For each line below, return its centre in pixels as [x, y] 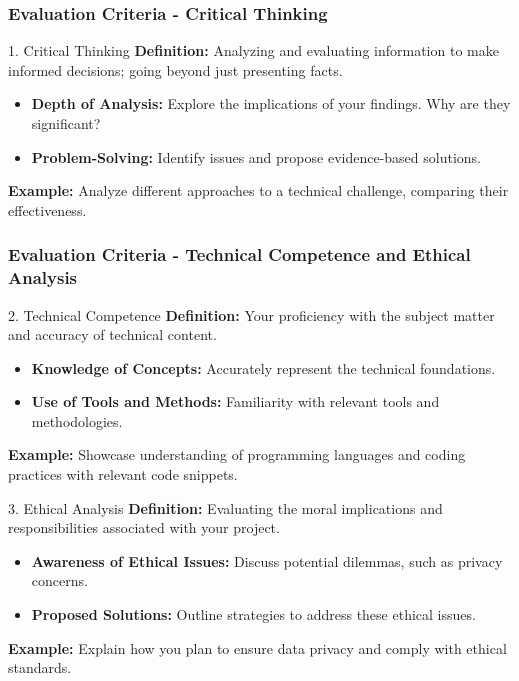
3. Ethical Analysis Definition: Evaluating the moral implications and [225, 507]
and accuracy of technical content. [112, 334]
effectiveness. [47, 209]
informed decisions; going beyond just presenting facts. [175, 69]
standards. [40, 667]
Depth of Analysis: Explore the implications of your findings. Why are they [271, 103]
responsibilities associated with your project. [144, 527]
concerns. [59, 580]
